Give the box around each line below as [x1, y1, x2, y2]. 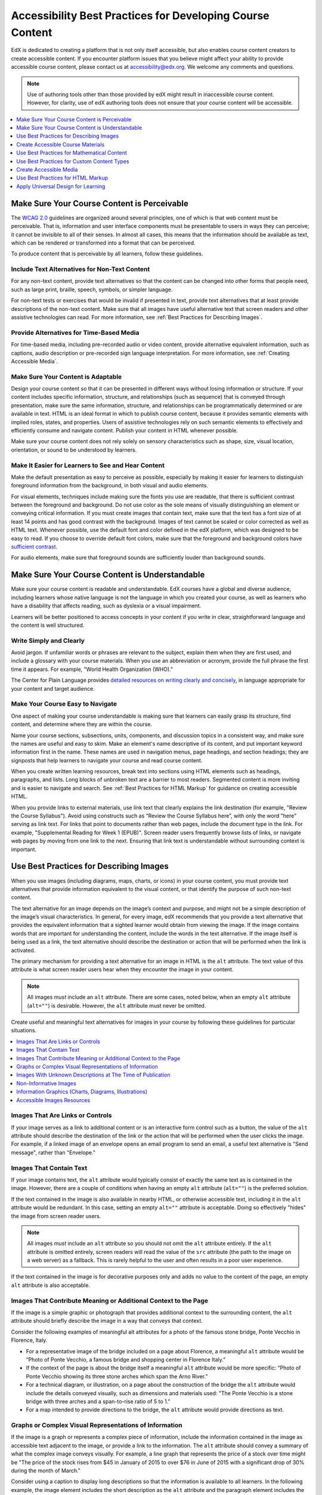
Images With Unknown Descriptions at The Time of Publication [16, 1071, 171, 1079]
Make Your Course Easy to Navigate [11, 700, 117, 708]
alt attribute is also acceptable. [11, 1282, 91, 1289]
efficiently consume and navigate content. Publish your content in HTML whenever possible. [11, 427, 239, 434]
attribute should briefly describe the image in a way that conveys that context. [11, 1317, 203, 1325]
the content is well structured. [11, 621, 85, 628]
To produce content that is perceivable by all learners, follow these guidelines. [11, 250, 203, 257]
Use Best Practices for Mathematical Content [16, 149, 128, 157]
